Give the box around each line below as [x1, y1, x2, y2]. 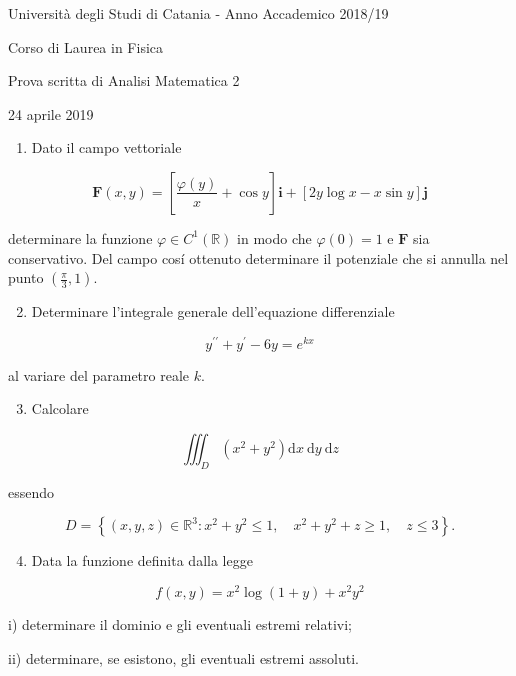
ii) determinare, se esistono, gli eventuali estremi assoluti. [8, 647, 359, 668]
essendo [8, 481, 55, 502]
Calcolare [31, 398, 89, 419]
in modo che [237, 227, 312, 248]
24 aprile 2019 [8, 103, 94, 124]
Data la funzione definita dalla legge [31, 550, 253, 571]
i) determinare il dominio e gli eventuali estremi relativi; [8, 614, 353, 635]
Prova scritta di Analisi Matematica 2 [8, 70, 240, 91]
